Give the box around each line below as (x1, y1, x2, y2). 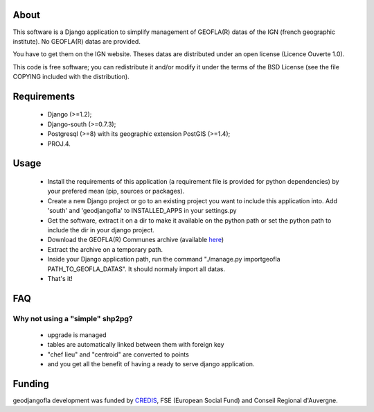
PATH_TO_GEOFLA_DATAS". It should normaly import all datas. (47, 264, 226, 273)
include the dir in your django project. (47, 226, 155, 234)
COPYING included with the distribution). (12, 73, 130, 81)
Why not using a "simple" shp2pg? (12, 314, 133, 323)
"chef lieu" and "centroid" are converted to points (47, 350, 190, 359)
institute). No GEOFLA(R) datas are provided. (12, 37, 141, 45)
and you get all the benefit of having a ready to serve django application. (47, 360, 255, 368)
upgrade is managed (47, 330, 107, 339)
